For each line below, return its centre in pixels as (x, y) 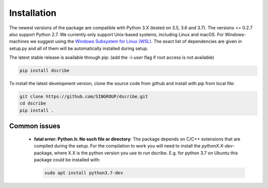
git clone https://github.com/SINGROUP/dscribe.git (84, 97)
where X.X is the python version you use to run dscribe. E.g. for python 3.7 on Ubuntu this (146, 153)
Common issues (35, 126)
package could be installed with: (67, 160)
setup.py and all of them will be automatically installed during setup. (79, 48)
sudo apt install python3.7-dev (84, 173)
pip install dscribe (44, 71)
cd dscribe (33, 103)
